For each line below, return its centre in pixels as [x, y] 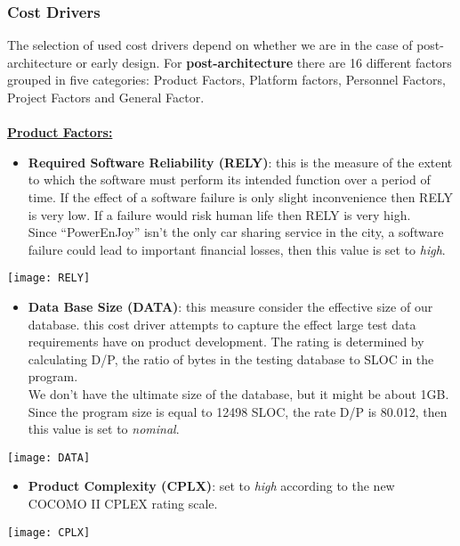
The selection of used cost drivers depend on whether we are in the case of [210, 45]
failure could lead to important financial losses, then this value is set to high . [237, 249]
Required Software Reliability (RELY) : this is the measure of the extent [240, 162]
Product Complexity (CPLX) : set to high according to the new [211, 486]
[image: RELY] [49, 278]
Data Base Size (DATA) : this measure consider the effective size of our [230, 306]
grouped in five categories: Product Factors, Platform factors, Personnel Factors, [226, 80]
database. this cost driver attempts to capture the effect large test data [222, 324]
